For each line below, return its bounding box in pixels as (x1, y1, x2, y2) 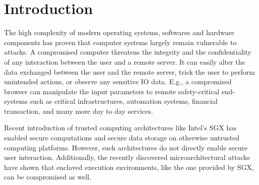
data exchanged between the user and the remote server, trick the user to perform (4, 66, 255, 77)
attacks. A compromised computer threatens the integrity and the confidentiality (4, 47, 251, 57)
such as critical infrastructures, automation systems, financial (29, 96, 218, 106)
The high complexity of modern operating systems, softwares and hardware (4, 27, 234, 38)
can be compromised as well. (4, 171, 91, 182)
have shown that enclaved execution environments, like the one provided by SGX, (4, 161, 254, 172)
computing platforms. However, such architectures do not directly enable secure (4, 142, 248, 152)
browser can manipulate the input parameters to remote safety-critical (4, 86, 219, 96)
